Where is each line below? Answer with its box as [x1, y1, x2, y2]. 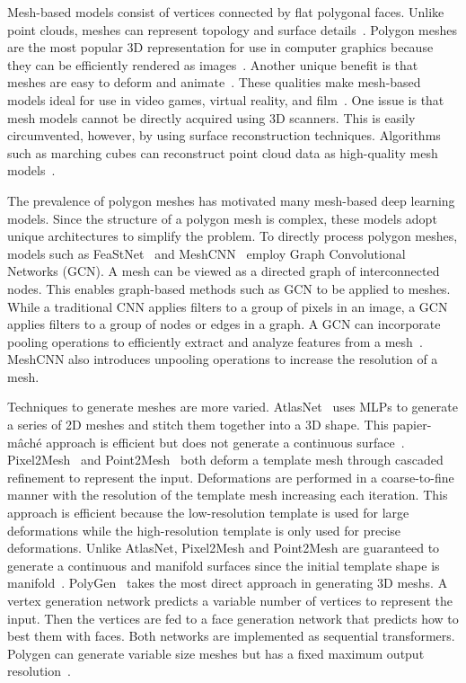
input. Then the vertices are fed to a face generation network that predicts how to [7, 608, 459, 627]
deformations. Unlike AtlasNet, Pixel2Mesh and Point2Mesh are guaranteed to [7, 538, 440, 557]
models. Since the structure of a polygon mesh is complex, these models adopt [7, 208, 437, 227]
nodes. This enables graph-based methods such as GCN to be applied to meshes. [7, 279, 451, 297]
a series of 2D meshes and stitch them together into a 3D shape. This [7, 415, 389, 434]
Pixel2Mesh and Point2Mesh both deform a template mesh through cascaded [7, 450, 444, 469]
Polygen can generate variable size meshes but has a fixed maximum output [7, 643, 425, 662]
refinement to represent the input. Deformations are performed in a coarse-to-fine [7, 467, 454, 486]
